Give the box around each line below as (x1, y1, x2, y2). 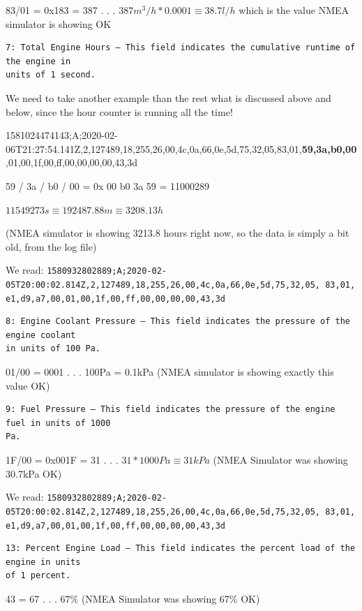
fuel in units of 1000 (6, 418, 111, 428)
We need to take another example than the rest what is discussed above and (6, 90, 331, 105)
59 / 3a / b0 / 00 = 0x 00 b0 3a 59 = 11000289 (6, 178, 210, 193)
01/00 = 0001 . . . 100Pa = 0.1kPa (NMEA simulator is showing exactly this (6, 365, 334, 379)
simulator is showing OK (6, 16, 112, 31)
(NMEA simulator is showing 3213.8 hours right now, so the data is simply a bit (6, 226, 349, 240)
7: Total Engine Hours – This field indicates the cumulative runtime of (6, 43, 356, 53)
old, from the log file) (6, 239, 97, 253)
